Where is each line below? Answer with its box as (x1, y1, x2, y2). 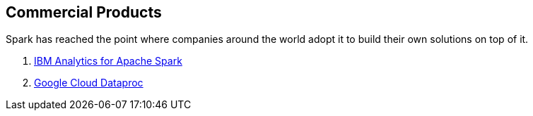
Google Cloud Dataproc (34, 77, 143, 89)
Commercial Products (6, 4, 162, 21)
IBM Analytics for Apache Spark (34, 55, 182, 67)
